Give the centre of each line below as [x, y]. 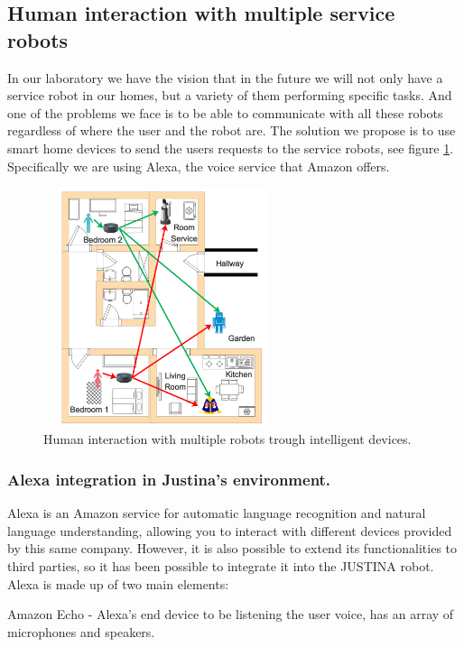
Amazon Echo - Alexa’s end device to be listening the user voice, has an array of [231, 614]
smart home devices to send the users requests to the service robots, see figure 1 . [231, 148]
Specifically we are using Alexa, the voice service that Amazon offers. [199, 166]
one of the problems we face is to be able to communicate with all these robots [225, 112]
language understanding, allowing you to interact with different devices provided [230, 530]
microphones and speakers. [81, 631]
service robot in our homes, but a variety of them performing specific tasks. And [230, 95]
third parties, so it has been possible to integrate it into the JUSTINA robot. [221, 565]
